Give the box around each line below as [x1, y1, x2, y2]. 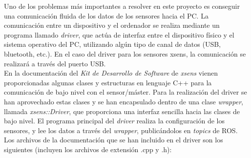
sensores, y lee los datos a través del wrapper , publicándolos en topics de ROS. [4, 125, 238, 135]
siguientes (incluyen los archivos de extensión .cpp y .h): [4, 144, 172, 154]
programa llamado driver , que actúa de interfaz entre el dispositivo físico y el [4, 29, 234, 39]
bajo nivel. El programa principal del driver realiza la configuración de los [4, 116, 225, 126]
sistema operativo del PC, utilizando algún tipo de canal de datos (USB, [4, 39, 221, 49]
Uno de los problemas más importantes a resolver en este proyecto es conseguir [4, 1, 240, 11]
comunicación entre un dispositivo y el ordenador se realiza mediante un [4, 20, 220, 30]
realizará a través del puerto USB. [4, 58, 106, 68]
